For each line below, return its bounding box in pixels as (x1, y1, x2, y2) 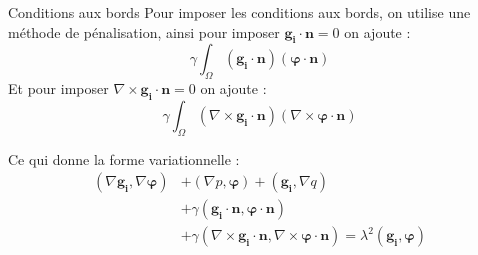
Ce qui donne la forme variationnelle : (8, 148, 240, 169)
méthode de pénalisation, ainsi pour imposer (8, 21, 280, 42)
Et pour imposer (8, 78, 109, 99)
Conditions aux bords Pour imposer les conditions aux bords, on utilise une (8, 2, 471, 22)
